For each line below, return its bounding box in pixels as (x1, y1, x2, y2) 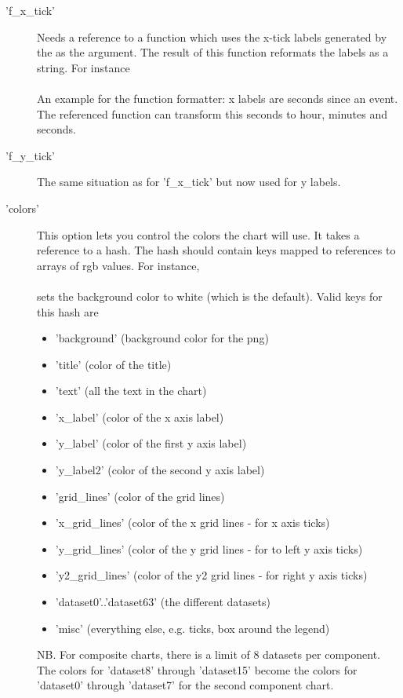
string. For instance (37, 59, 130, 75)
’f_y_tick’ (5, 147, 56, 163)
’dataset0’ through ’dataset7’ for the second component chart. (37, 677, 334, 693)
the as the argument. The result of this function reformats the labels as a (37, 44, 389, 60)
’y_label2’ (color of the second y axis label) (55, 462, 265, 478)
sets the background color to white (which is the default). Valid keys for (37, 287, 383, 304)
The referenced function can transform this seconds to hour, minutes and (37, 105, 388, 122)
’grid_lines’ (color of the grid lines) (55, 488, 225, 504)
